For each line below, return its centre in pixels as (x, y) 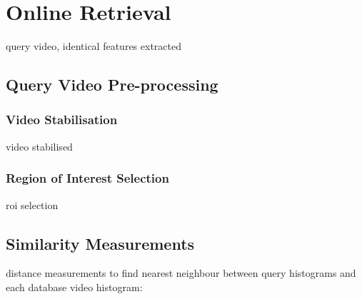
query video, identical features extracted (94, 46)
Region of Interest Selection (87, 178)
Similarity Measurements (100, 243)
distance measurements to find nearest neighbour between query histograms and (181, 273)
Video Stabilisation (62, 120)
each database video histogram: (74, 287)
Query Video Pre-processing (112, 85)
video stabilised (39, 146)
